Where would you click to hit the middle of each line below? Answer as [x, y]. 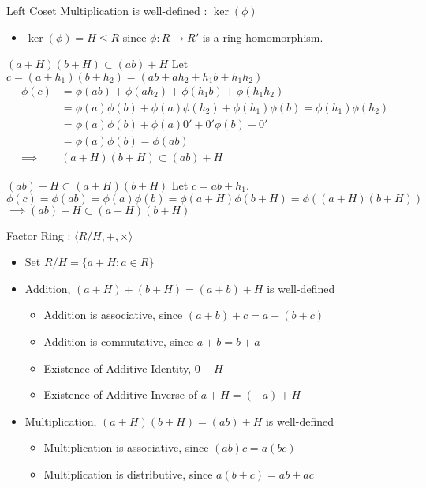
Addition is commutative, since [119, 341]
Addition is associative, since [113, 315]
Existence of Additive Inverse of [121, 394]
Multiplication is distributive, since [128, 473]
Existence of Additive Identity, [118, 368]
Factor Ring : [39, 235]
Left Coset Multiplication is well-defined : [107, 10]
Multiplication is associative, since [126, 447]
